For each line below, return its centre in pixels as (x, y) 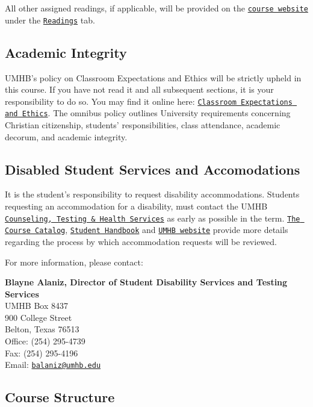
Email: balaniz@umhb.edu (53, 365)
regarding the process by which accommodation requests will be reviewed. (141, 241)
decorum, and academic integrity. (66, 136)
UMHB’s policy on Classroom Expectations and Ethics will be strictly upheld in (153, 77)
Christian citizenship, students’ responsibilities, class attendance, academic (143, 125)
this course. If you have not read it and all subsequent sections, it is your (139, 89)
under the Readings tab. (50, 20)
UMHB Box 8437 (36, 306)
